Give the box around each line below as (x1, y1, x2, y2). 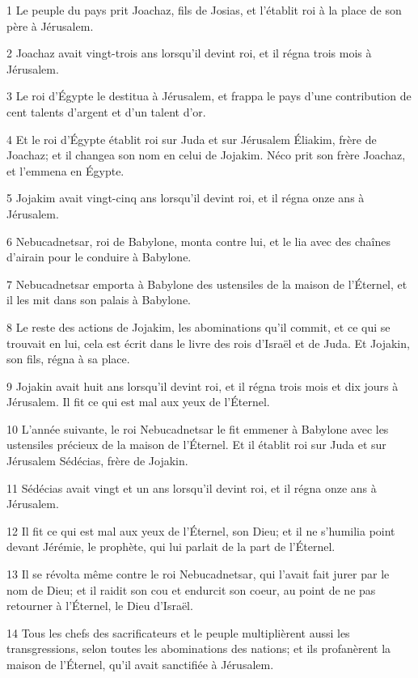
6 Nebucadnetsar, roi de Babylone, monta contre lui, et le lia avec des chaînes (6, 232, 391, 249)
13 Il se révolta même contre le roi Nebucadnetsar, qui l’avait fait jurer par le (6, 566, 390, 583)
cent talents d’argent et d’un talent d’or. (6, 103, 206, 120)
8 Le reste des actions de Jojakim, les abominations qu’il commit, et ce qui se (6, 318, 391, 335)
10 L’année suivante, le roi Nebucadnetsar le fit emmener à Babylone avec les (6, 420, 389, 437)
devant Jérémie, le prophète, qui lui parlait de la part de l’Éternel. (6, 538, 336, 555)
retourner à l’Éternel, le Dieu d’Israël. (6, 597, 193, 614)
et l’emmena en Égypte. (6, 162, 125, 179)
